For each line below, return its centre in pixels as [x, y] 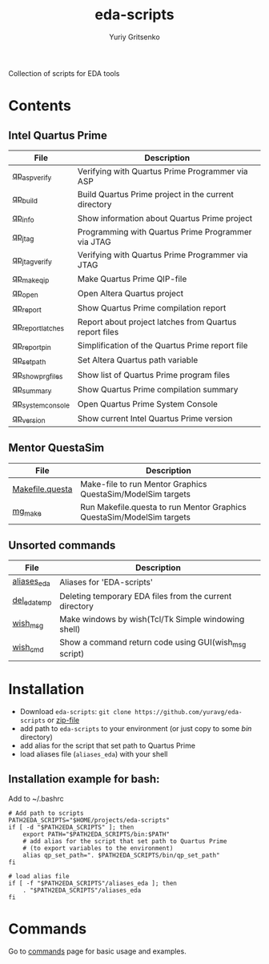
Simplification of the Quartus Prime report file [163, 346]
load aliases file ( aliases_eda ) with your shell [94, 753]
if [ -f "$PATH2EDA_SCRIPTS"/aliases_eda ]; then [93, 883]
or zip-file [63, 720]
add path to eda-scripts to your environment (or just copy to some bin [136, 728]
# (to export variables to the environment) [98, 848]
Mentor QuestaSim [56, 448]
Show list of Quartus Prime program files [154, 375]
